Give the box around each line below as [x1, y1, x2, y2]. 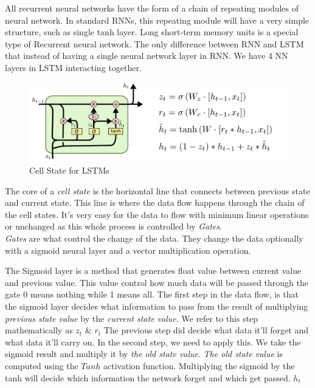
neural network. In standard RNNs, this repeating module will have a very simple [5, 13, 310, 26]
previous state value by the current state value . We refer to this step [5, 311, 258, 324]
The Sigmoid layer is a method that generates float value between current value [5, 264, 302, 277]
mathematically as [5, 324, 73, 336]
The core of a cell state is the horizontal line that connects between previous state [5, 184, 310, 197]
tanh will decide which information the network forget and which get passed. [5, 371, 291, 384]
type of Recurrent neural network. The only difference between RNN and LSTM [5, 37, 304, 50]
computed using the [5, 359, 78, 372]
